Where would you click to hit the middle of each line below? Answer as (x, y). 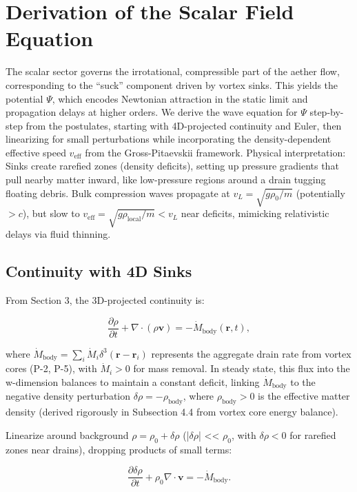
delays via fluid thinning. (58, 234)
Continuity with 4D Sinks (99, 271)
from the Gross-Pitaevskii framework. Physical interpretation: (215, 152)
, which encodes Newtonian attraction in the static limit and (180, 98)
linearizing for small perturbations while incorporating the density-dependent (169, 139)
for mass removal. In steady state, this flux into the (242, 368)
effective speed (36, 152)
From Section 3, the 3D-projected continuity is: (105, 299)
